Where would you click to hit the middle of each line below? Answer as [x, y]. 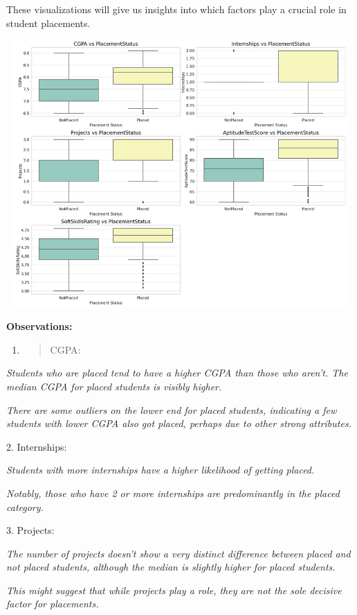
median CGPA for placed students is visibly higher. [114, 386]
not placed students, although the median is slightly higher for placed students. [171, 567]
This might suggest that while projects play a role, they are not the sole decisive [174, 590]
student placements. [48, 23]
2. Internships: [37, 446]
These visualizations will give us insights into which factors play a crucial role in [176, 9]
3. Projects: [30, 530]
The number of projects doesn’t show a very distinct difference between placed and [178, 553]
